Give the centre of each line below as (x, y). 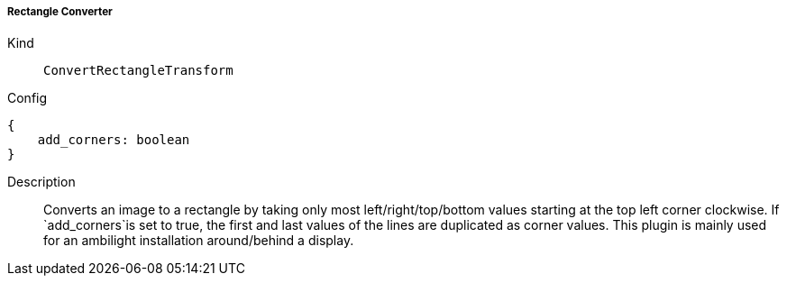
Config (27, 98)
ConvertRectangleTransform (138, 71)
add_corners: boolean (114, 140)
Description (41, 182)
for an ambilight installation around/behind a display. (199, 241)
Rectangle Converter (60, 12)
